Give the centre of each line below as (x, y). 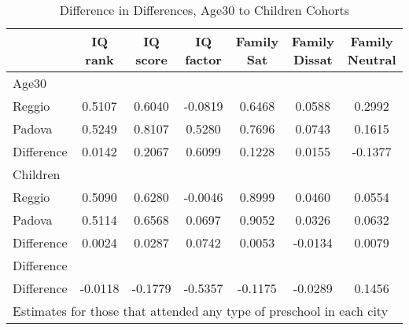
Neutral (372, 59)
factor (203, 59)
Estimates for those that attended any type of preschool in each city (201, 311)
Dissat (313, 59)
